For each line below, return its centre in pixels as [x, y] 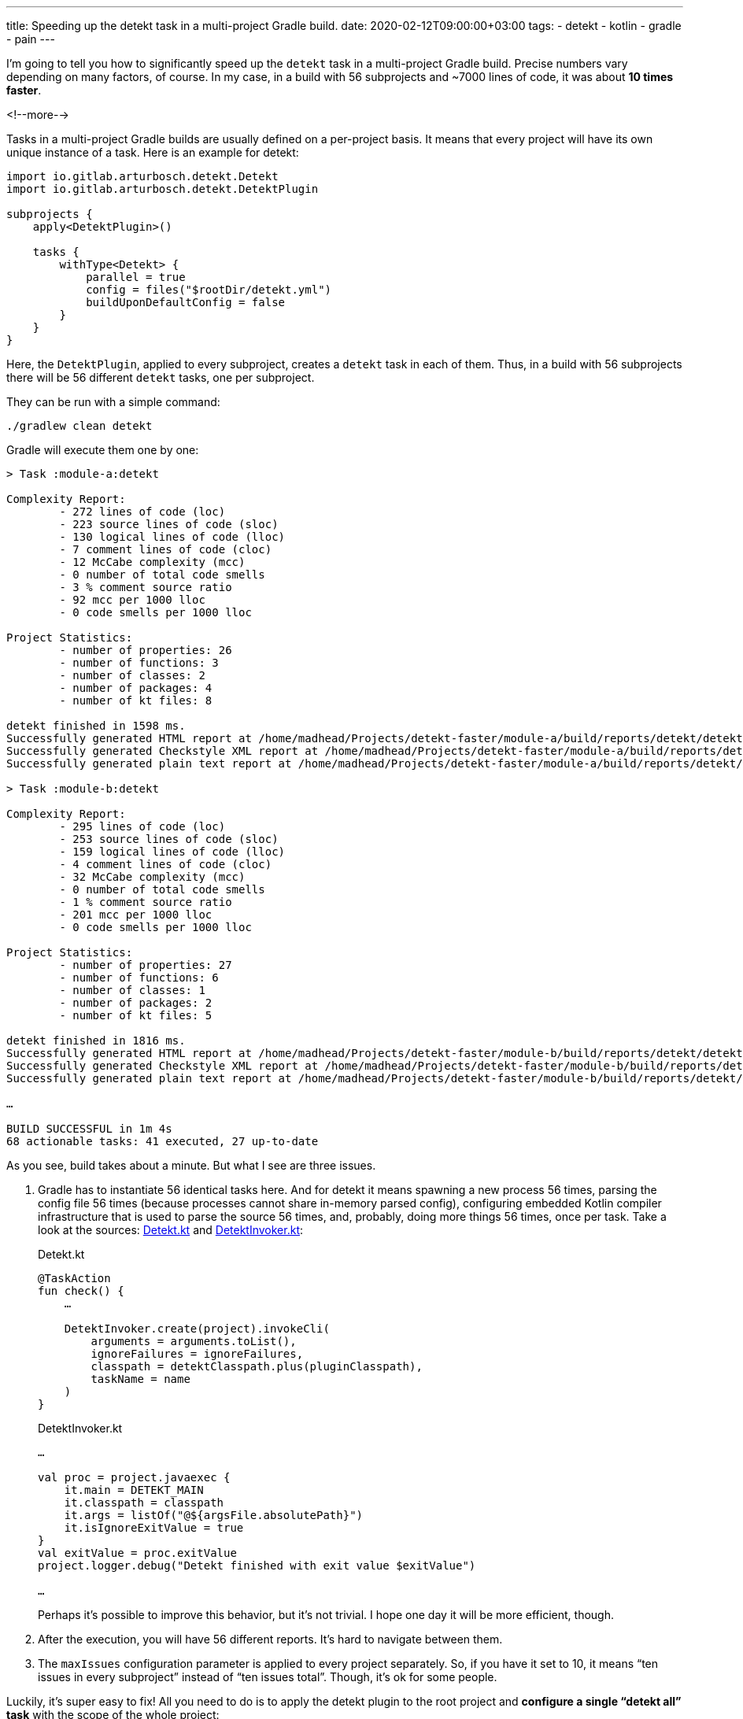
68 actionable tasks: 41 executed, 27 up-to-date [163, 1141]
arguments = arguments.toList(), [194, 1341]
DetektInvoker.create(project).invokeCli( [197, 1329]
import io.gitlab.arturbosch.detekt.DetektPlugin [163, 189]
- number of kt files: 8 [136, 701]
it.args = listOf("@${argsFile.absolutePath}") [214, 1515]
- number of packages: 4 [136, 688]
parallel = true [136, 277]
